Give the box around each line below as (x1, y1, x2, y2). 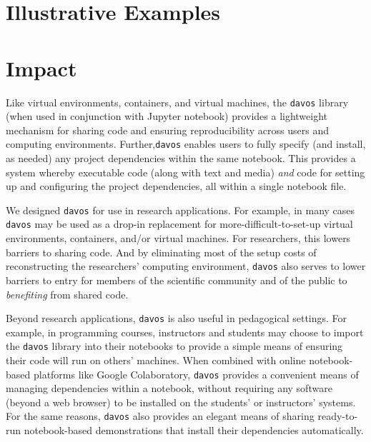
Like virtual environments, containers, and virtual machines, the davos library (6, 94, 349, 109)
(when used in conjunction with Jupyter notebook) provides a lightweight (6, 109, 328, 124)
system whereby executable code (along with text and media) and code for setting (6, 164, 365, 179)
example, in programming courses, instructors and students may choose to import (6, 324, 364, 339)
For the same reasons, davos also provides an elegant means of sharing (6, 408, 315, 423)
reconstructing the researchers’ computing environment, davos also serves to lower (6, 258, 366, 273)
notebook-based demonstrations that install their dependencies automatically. (24, 423, 364, 438)
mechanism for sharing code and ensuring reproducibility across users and (6, 122, 329, 137)
